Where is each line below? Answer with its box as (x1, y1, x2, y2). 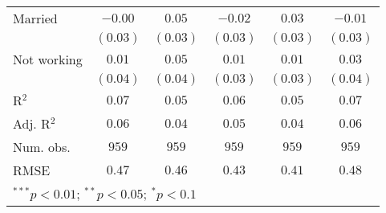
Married (13, 9, 58, 27)
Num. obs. (13, 137, 71, 156)
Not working (13, 50, 83, 68)
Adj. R (13, 114, 51, 133)
